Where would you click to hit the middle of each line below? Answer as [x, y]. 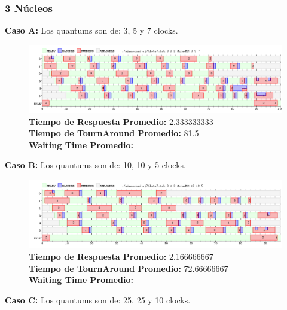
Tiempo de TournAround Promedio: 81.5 [114, 133]
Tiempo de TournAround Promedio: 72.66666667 [129, 268]
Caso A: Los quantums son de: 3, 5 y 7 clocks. [91, 30]
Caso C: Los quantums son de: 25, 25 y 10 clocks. [98, 300]
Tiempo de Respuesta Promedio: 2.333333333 [121, 121]
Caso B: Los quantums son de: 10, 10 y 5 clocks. [95, 165]
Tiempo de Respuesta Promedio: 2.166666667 [121, 256]
